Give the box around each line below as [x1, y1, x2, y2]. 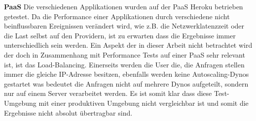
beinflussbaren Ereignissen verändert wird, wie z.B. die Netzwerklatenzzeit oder [4, 21, 245, 31]
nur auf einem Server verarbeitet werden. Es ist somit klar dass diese [4, 88, 212, 98]
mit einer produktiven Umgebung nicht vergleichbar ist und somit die [38, 97, 249, 108]
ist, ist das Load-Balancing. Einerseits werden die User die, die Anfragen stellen [4, 59, 245, 69]
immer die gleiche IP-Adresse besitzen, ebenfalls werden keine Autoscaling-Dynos [4, 69, 249, 79]
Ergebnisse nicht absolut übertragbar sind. [4, 107, 133, 118]
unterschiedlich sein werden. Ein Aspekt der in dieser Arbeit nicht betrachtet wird [4, 40, 253, 50]
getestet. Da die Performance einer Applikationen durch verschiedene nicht [4, 11, 230, 21]
